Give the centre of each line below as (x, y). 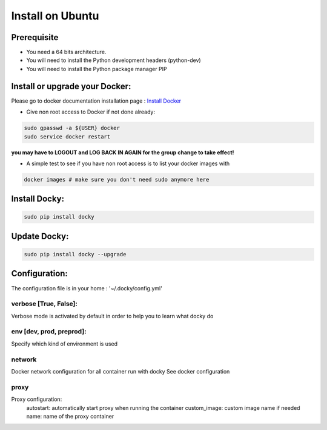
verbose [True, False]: (45, 304)
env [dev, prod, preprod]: (49, 332)
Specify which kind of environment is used (64, 344)
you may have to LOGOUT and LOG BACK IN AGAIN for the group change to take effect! (123, 152)
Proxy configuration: (37, 399)
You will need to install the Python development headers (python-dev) (114, 60)
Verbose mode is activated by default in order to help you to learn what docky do (112, 316)
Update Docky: (40, 236)
